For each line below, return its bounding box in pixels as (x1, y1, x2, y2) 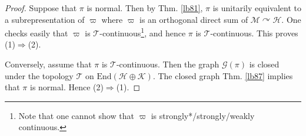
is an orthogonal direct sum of (139, 13, 248, 25)
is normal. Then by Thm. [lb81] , (87, 2, 203, 13)
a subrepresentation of (5, 13, 85, 25)
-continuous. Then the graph (116, 58, 219, 70)
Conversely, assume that (5, 58, 92, 70)
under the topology (5, 69, 74, 81)
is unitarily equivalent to (212, 2, 301, 13)
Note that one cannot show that (18, 109, 134, 121)
